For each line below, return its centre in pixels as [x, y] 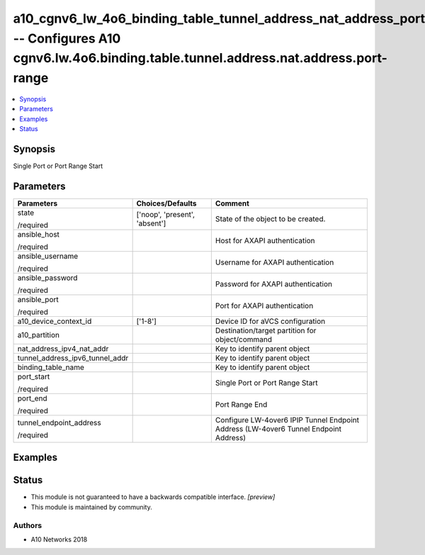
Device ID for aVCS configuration [270, 321]
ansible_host [39, 234]
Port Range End [241, 404]
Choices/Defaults [166, 203]
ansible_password [47, 278]
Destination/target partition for [266, 330]
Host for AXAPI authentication [265, 240]
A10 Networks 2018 [59, 539]
